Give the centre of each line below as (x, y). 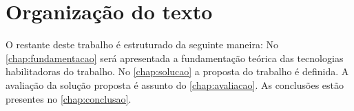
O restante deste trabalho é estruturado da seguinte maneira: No (142, 44)
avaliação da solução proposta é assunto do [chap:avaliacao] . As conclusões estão (175, 84)
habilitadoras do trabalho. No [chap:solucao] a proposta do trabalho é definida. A (177, 71)
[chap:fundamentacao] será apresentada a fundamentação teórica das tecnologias (175, 58)
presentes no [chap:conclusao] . (69, 98)
